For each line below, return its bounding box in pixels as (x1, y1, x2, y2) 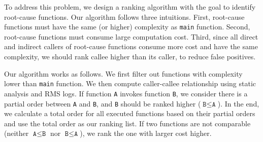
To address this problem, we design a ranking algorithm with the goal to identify (4, 2, 256, 12)
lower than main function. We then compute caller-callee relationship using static (4, 78, 256, 89)
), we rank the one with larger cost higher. (80, 128, 212, 138)
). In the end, (217, 98, 259, 109)
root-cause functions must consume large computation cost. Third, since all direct (4, 31, 258, 42)
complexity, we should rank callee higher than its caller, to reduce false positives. (4, 51, 256, 62)
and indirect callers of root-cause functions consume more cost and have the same (4, 41, 258, 52)
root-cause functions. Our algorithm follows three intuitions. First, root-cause (4, 11, 245, 22)
